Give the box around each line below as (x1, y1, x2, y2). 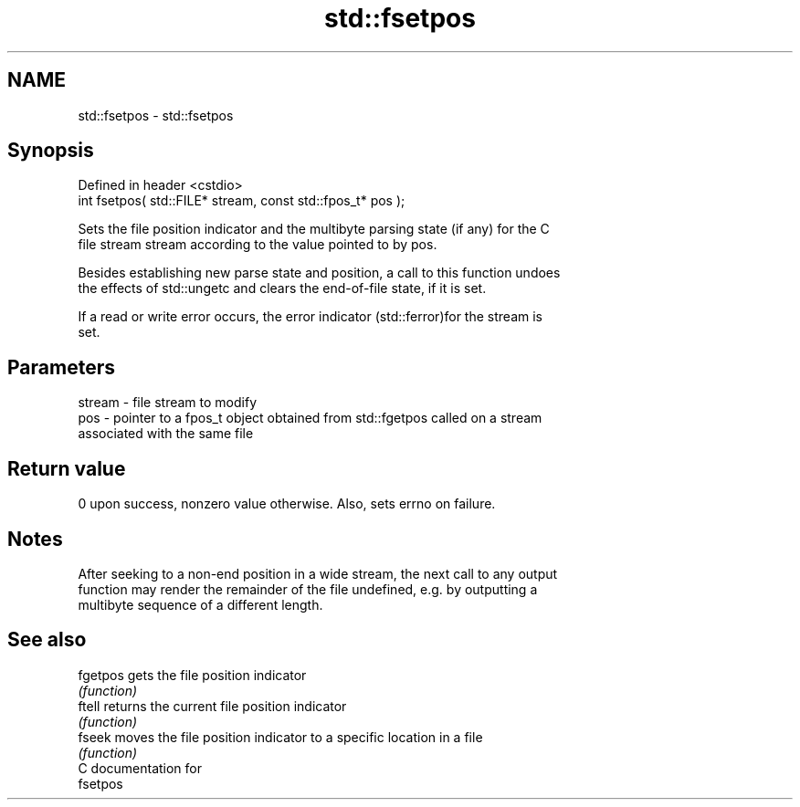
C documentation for (78, 760, 203, 776)
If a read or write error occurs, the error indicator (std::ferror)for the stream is (78, 309, 542, 325)
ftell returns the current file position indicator (78, 697, 347, 714)
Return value (7, 456, 126, 480)
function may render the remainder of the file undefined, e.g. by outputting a (78, 581, 538, 597)
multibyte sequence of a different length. (78, 596, 323, 613)
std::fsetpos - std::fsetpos (78, 107, 234, 123)
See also (7, 628, 87, 652)
